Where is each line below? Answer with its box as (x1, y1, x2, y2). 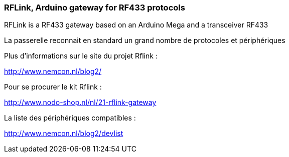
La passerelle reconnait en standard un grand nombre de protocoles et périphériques (4, 36, 285, 45)
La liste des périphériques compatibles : (4, 113, 136, 122)
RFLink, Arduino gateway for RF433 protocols (4, 2, 185, 12)
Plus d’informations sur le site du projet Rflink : (4, 51, 158, 60)
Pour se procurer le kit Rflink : (4, 82, 102, 91)
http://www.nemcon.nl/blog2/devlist (4, 129, 123, 138)
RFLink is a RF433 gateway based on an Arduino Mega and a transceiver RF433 (4, 20, 268, 29)
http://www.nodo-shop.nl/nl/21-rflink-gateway (4, 98, 157, 107)
